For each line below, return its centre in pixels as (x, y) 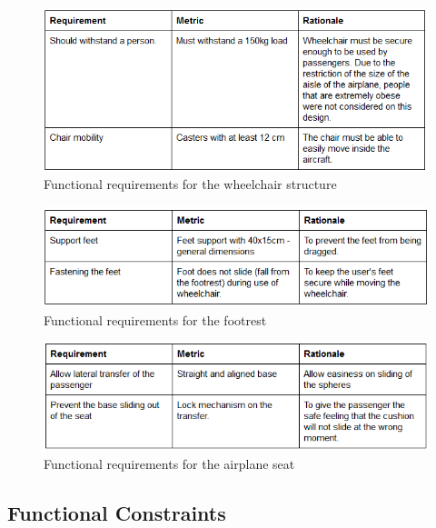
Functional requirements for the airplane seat (169, 463)
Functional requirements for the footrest (155, 319)
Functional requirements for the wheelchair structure (190, 184)
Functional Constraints (117, 512)
